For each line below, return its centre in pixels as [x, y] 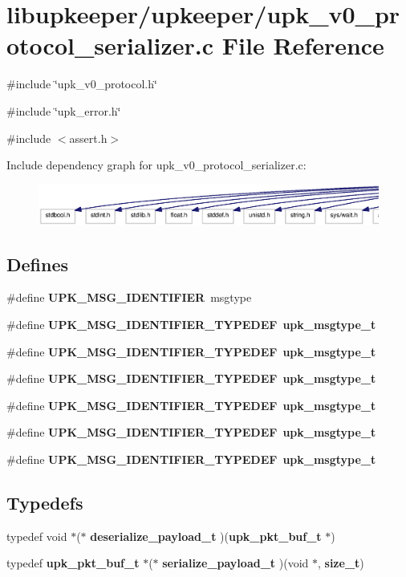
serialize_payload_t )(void [235, 563]
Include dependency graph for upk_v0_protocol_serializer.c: [156, 165]
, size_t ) [341, 563]
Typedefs [45, 502]
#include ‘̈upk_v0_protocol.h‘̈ [82, 84]
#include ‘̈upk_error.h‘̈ [64, 110]
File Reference [303, 45]
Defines [38, 264]
